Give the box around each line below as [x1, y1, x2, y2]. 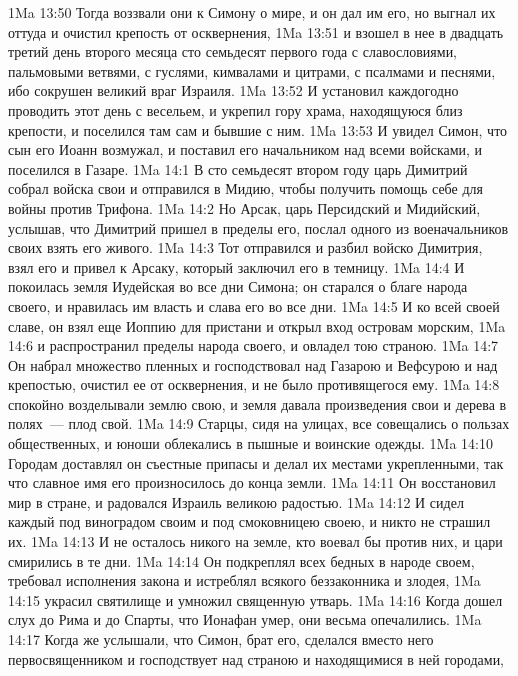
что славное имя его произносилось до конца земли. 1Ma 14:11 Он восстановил [8, 472, 496, 493]
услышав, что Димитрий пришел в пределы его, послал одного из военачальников [8, 217, 509, 238]
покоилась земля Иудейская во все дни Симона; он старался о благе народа [8, 276, 468, 297]
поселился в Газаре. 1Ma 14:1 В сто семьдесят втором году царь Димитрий [8, 158, 468, 179]
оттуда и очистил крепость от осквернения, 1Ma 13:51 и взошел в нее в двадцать [8, 21, 504, 42]
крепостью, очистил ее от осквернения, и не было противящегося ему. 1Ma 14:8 [8, 374, 500, 395]
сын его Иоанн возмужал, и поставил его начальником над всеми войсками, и [8, 139, 483, 160]
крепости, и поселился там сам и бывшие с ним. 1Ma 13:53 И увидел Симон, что [8, 119, 508, 140]
